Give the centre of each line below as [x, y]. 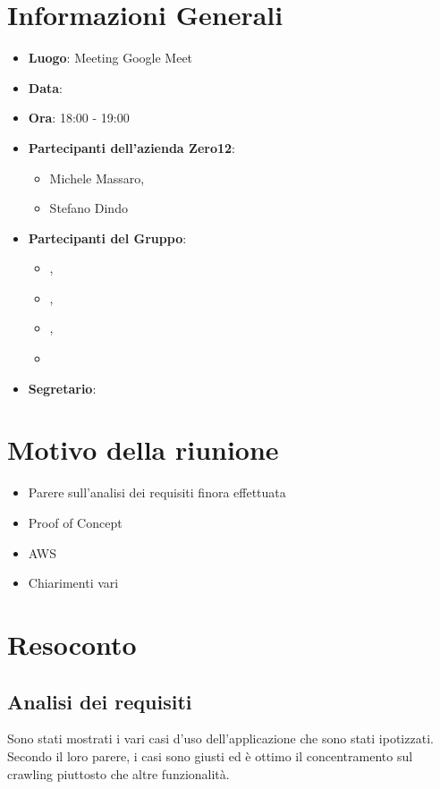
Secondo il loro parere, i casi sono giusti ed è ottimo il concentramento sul [210, 755]
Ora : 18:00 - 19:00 [79, 118]
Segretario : [62, 388]
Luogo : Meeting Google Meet [110, 58]
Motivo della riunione [143, 450]
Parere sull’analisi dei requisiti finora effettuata [157, 492]
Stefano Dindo [89, 208]
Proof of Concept [75, 522]
